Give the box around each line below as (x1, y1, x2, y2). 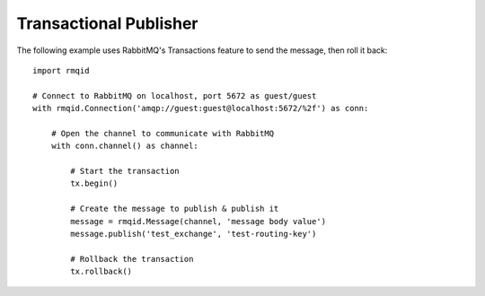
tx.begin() (70, 178, 119, 188)
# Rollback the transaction (70, 254, 194, 264)
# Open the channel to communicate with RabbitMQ (50, 128, 274, 138)
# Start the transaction (70, 166, 180, 177)
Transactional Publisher (16, 13, 198, 33)
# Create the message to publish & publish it (70, 204, 279, 214)
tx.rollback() (70, 266, 133, 277)
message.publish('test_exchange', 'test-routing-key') (70, 229, 317, 239)
